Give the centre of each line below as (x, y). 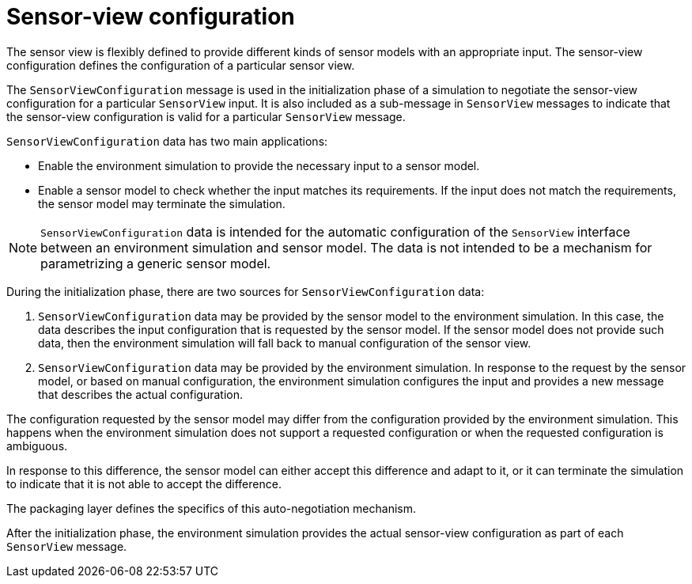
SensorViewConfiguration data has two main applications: (167, 141)
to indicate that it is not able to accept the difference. (144, 484)
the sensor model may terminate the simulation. (162, 203)
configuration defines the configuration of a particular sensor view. (181, 65)
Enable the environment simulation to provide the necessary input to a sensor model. (259, 165)
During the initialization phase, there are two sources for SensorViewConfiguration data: (246, 291)
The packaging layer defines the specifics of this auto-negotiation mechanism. (211, 508)
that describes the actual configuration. (140, 394)
